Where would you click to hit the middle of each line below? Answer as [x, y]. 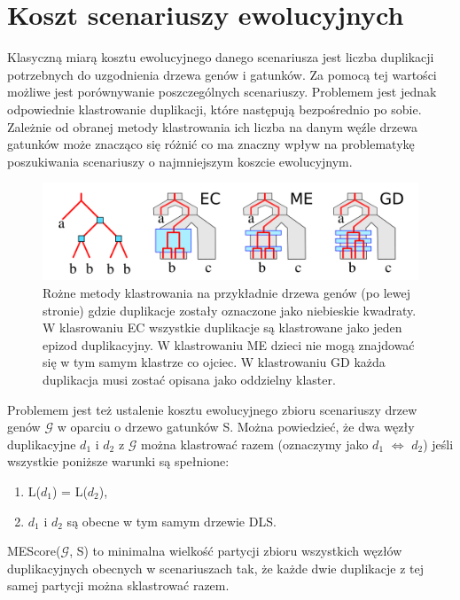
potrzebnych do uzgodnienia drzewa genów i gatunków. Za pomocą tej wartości [222, 74]
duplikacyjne [42, 444]
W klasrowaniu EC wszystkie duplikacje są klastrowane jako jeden [222, 327]
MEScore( [34, 551]
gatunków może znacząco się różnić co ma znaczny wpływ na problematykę [211, 144]
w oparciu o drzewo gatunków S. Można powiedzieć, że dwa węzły [236, 427]
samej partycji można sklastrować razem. [118, 585]
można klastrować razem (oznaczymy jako [255, 444]
